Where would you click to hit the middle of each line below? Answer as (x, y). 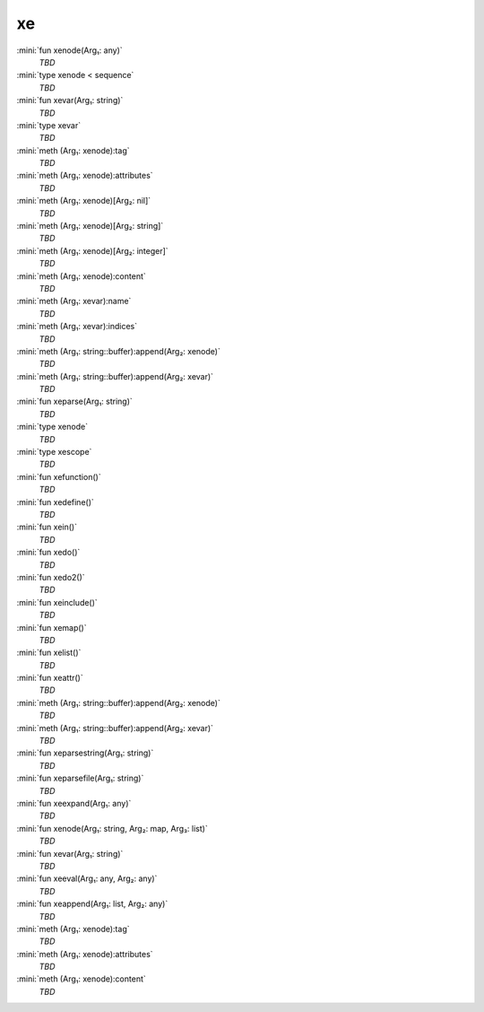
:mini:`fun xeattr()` (50, 678)
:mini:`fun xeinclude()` (57, 602)
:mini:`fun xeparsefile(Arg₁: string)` (80, 778)
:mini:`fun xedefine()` (55, 502)
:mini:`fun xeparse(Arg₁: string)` (75, 401)
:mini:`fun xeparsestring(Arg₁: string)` (85, 753)
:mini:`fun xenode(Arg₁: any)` (69, 50)
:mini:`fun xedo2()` (51, 577)
